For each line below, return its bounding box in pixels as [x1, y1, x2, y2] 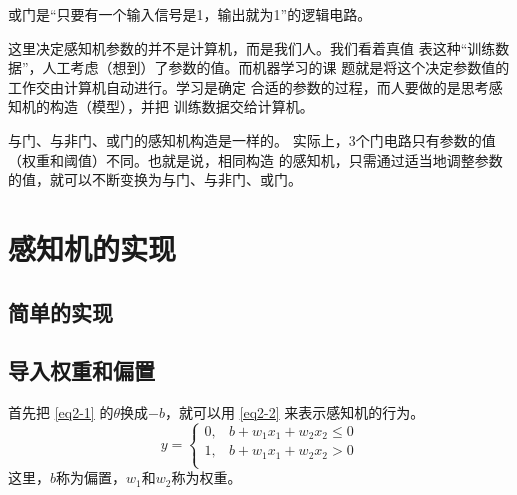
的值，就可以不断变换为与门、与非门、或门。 [8, 169, 302, 190]
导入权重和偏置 [8, 355, 155, 386]
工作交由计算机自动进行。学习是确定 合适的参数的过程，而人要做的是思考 [8, 76, 489, 97]
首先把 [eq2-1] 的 [8, 402, 114, 423]
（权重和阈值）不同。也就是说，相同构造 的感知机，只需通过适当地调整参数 [8, 149, 503, 170]
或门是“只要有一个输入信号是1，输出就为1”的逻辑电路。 [8, 4, 372, 24]
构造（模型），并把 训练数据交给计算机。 [49, 96, 314, 117]
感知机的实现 [8, 227, 177, 268]
